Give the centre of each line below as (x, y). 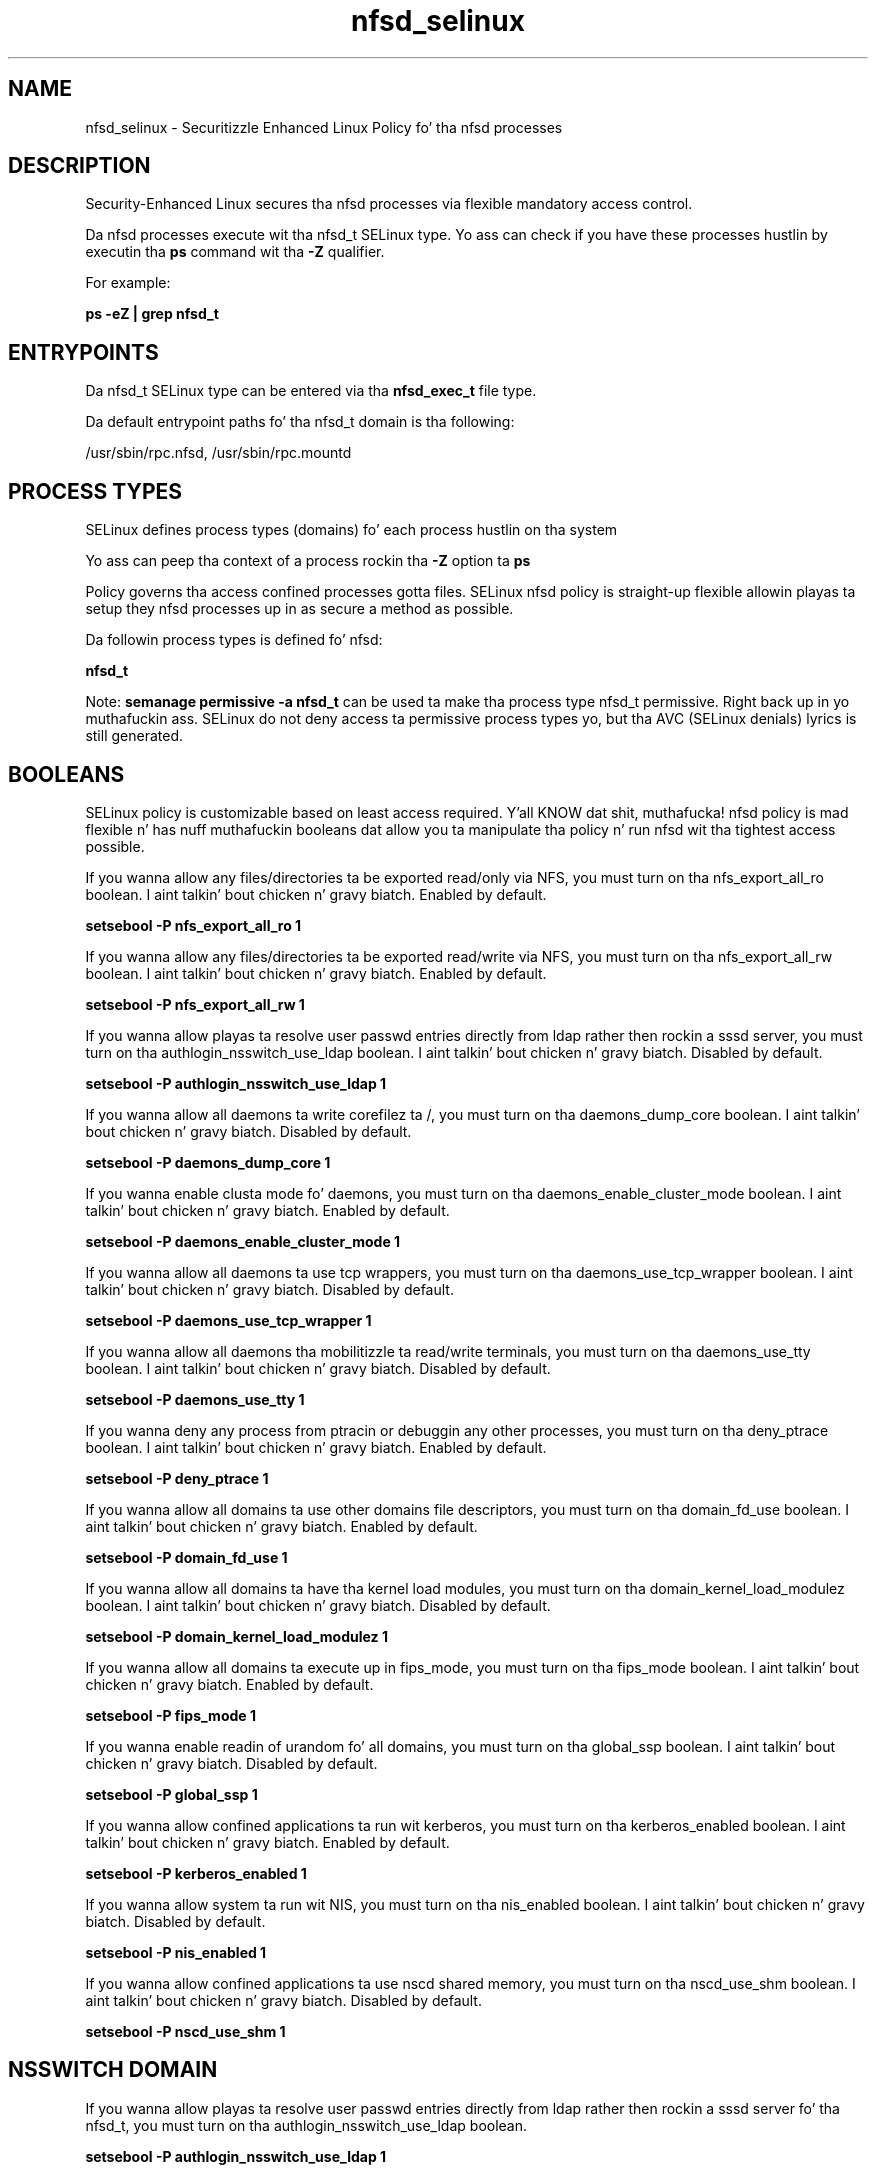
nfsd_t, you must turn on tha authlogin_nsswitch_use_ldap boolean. (306, 2125)
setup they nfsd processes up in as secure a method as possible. (299, 609)
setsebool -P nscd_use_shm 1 (185, 2031)
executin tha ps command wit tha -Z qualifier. (235, 252)
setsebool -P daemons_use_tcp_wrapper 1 (228, 1320)
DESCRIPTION (79, 166)
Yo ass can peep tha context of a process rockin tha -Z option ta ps (308, 561)
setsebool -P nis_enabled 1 (176, 1952)
